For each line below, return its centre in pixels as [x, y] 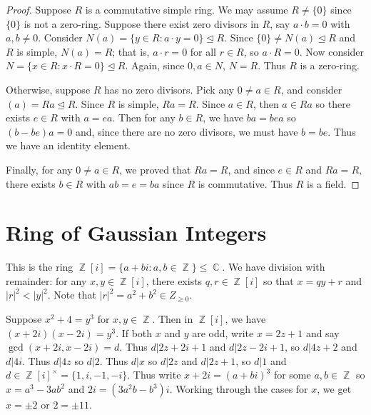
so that [278, 280]
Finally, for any [39, 169]
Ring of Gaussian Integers [136, 232]
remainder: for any [46, 280]
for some [292, 375]
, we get [334, 389]
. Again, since [155, 65]
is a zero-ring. [330, 65]
